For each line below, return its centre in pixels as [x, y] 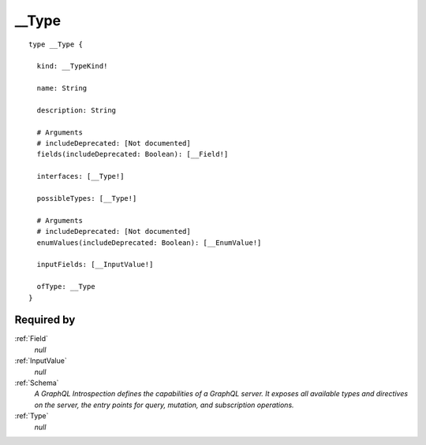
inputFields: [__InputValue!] [95, 265]
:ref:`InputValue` [41, 361]
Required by [45, 320]
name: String [62, 88]
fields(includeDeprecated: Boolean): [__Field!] [133, 154]
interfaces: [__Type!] [80, 176]
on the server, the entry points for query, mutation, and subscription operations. [164, 405]
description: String [77, 110]
